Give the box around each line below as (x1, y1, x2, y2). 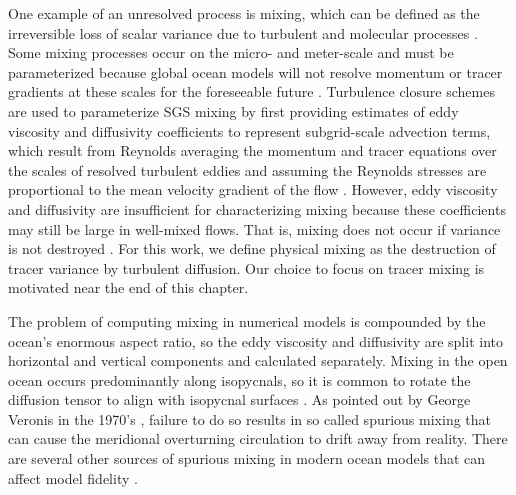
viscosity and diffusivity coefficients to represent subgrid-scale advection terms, (8, 120, 491, 141)
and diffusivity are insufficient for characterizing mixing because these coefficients (8, 198, 506, 219)
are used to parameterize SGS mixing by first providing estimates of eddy (8, 100, 459, 121)
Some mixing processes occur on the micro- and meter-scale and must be (8, 42, 454, 63)
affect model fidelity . (8, 467, 138, 488)
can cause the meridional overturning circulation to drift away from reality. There (8, 428, 508, 449)
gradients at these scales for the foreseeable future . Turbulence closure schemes (8, 81, 495, 102)
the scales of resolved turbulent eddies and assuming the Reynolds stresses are (8, 159, 487, 180)
